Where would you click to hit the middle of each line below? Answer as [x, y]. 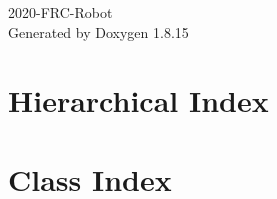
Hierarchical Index [138, 100]
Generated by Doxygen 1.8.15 [98, 31]
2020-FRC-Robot [60, 12]
